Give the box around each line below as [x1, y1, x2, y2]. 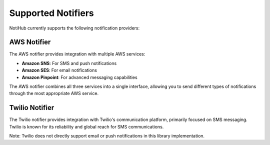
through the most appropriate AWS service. [9, 90, 99, 96]
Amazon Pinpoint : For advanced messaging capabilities [21, 74, 137, 80]
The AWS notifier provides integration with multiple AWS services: [9, 51, 145, 57]
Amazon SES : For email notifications [21, 67, 97, 73]
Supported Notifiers [9, 7, 94, 18]
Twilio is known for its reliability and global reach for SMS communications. [9, 123, 164, 129]
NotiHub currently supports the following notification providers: [9, 25, 140, 31]
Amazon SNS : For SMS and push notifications [21, 60, 117, 66]
